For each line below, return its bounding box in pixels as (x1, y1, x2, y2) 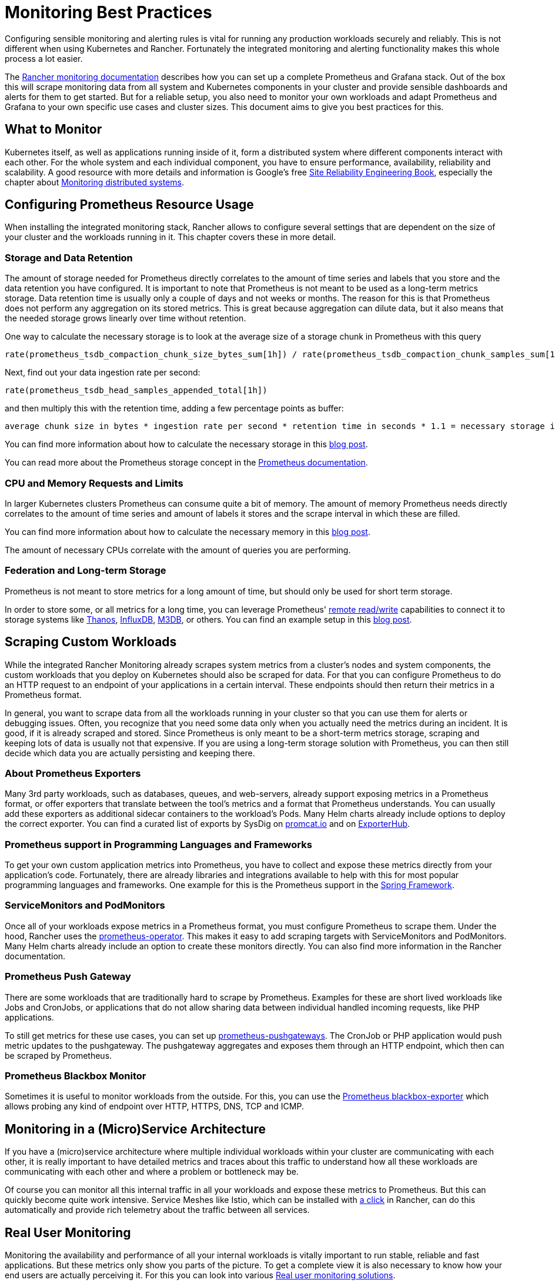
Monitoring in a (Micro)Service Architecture (5, 1121, 266, 1136)
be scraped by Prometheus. (5, 1050, 112, 1061)
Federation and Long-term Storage (5, 564, 166, 577)
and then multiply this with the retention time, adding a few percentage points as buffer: (5, 403, 344, 414)
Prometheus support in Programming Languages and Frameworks (5, 838, 312, 850)
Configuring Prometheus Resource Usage (5, 197, 254, 212)
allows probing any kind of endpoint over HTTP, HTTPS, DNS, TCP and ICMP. (5, 1101, 304, 1112)
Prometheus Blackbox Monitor (5, 1069, 146, 1082)
